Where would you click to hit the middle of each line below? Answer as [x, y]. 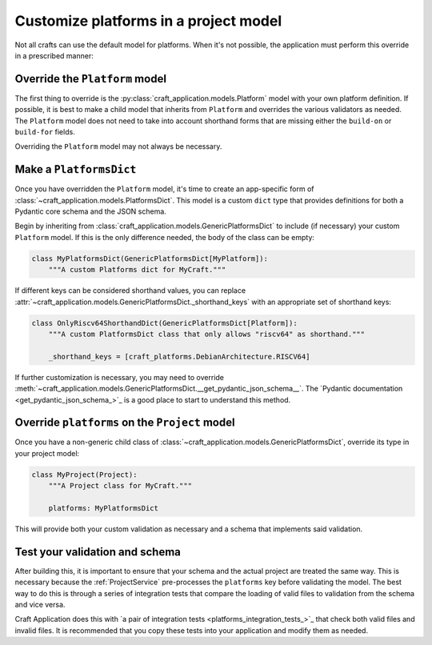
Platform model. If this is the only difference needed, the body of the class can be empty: [165, 237]
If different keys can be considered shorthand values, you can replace [130, 290]
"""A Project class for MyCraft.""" [120, 486]
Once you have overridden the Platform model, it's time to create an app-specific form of [164, 189]
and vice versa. [40, 605]
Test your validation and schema [98, 552]
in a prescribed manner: [54, 55]
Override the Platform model [91, 79]
